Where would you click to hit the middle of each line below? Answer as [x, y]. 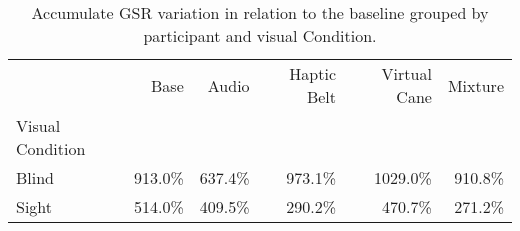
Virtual [406, 73]
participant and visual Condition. [260, 35]
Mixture [475, 85]
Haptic [313, 73]
